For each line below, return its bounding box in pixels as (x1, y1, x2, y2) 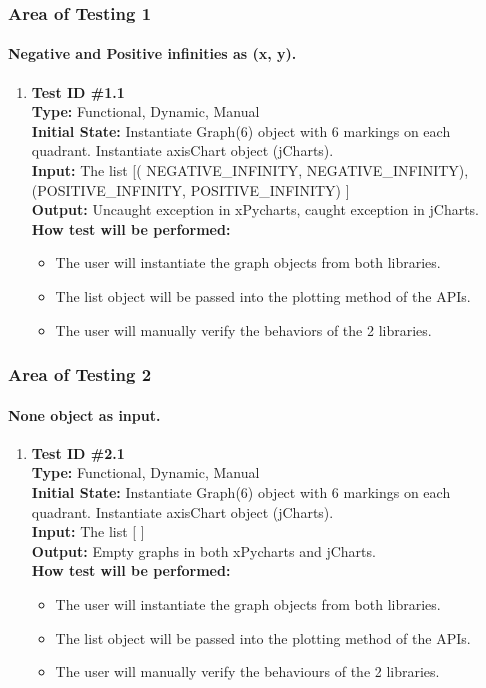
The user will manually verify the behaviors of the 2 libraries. (55, 319, 432, 340)
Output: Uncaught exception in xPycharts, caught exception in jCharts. (31, 199, 480, 220)
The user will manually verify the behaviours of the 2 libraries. (55, 661, 440, 682)
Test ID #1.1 (31, 81, 125, 102)
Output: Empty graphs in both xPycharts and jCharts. (31, 540, 376, 561)
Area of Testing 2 (8, 362, 152, 387)
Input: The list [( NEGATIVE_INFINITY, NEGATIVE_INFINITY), (31, 160, 469, 181)
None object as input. (8, 404, 161, 425)
